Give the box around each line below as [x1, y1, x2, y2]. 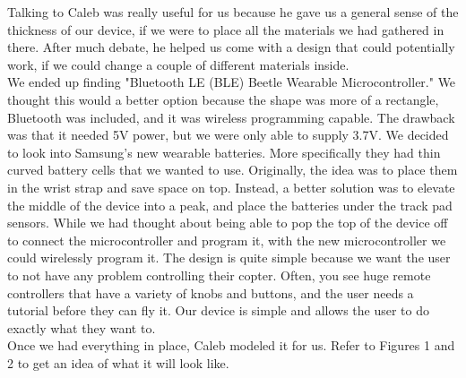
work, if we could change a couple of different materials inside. [7, 55, 349, 73]
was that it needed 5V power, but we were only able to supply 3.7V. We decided [7, 125, 449, 144]
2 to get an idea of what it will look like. [7, 353, 229, 372]
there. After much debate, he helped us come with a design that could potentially [7, 38, 455, 56]
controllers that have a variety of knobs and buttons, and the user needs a [7, 283, 414, 302]
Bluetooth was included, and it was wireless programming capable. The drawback [7, 107, 455, 126]
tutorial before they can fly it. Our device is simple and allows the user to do [7, 301, 430, 320]
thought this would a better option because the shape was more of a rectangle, [7, 90, 439, 108]
